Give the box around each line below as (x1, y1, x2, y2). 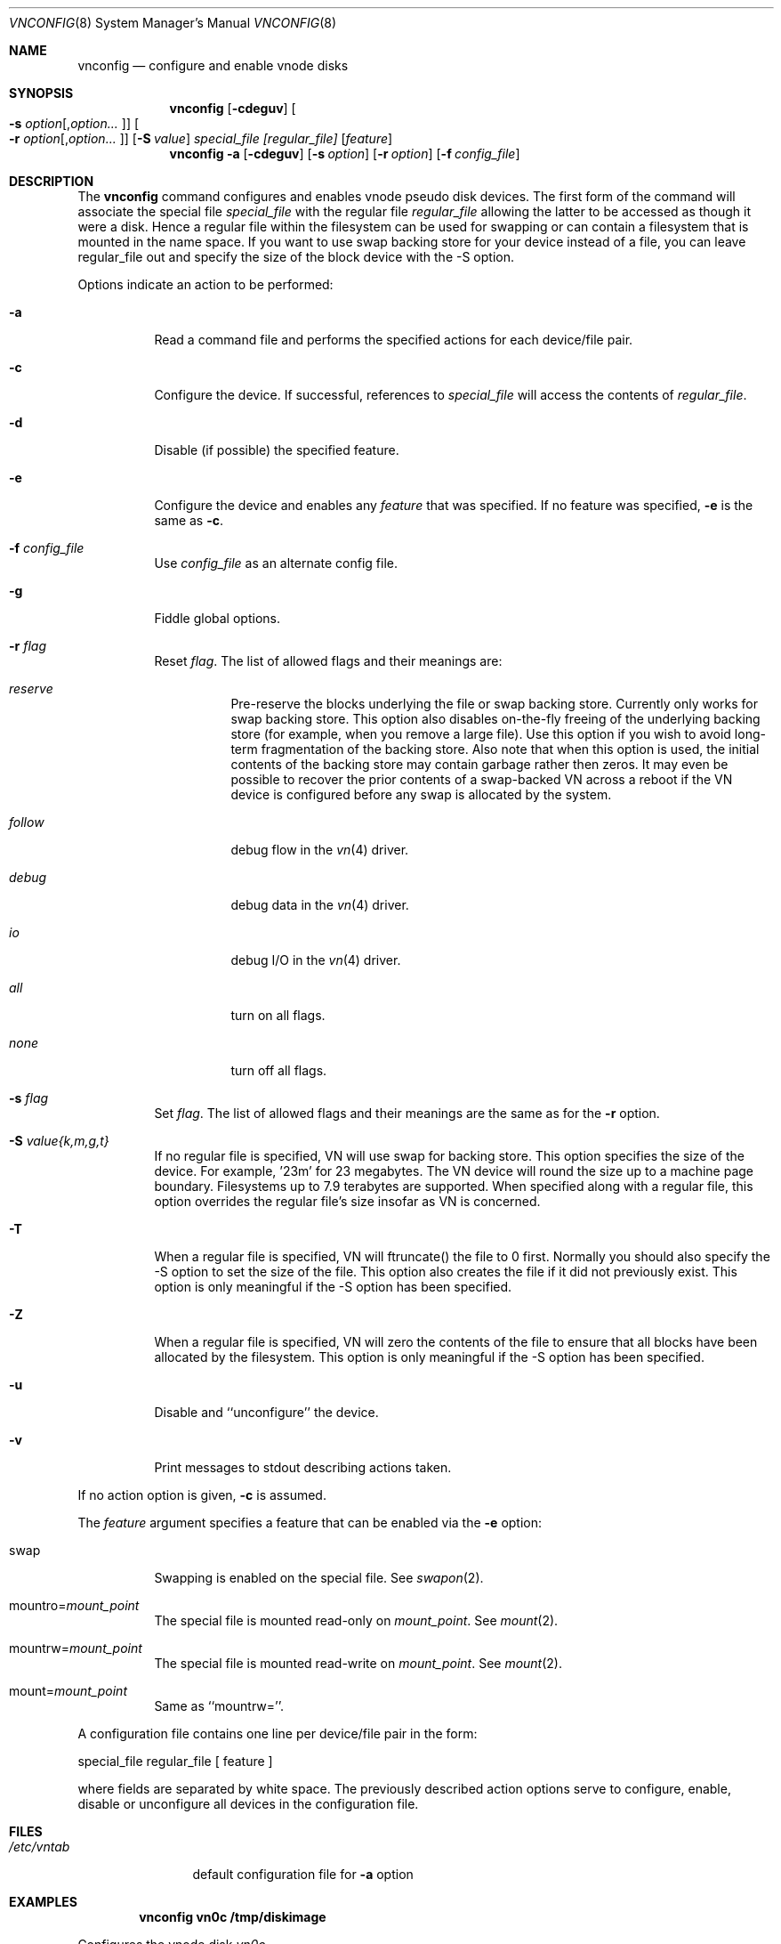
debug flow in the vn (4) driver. (230, 842, 409, 857)
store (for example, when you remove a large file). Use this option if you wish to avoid (230, 726, 731, 741)
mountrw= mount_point (9, 1640, 142, 1656)
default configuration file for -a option (192, 1867, 414, 1882)
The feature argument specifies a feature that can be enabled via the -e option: (77, 1515, 543, 1530)
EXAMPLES (9, 1894, 77, 1909)
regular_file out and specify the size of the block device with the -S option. (77, 249, 514, 264)
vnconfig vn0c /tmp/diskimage (139, 1909, 326, 1924)
